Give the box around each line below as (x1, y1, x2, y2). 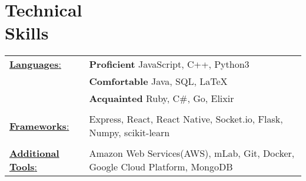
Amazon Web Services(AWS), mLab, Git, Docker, (89, 146, 295, 160)
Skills (5, 21, 49, 45)
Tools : (9, 160, 37, 174)
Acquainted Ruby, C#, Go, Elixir (89, 91, 234, 106)
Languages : (9, 57, 61, 71)
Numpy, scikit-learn (89, 126, 170, 140)
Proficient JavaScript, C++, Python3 (89, 57, 250, 71)
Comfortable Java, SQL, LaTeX (89, 74, 228, 88)
